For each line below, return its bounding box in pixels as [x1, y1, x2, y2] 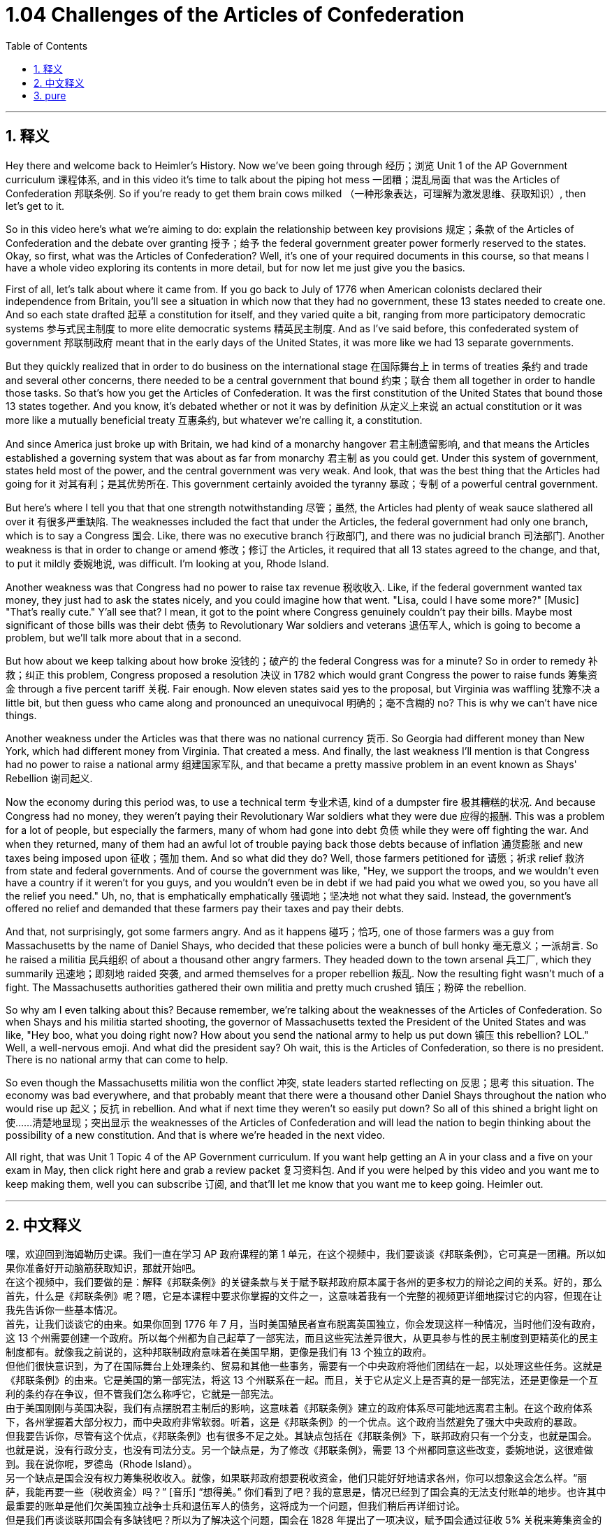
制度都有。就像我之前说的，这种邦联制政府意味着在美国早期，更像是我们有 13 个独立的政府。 [6, 1346, 432, 1359]
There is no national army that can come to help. [6, 1053, 228, 1065]
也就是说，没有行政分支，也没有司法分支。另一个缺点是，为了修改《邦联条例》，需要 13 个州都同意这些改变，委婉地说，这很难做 [6, 1444, 594, 1456]
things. [6, 709, 37, 721]
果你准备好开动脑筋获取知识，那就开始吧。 [6, 1262, 201, 1275]
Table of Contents [6, 39, 88, 52]
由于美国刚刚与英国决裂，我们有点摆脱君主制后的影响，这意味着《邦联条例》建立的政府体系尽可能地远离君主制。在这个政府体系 [6, 1402, 592, 1414]
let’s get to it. [6, 199, 65, 212]
